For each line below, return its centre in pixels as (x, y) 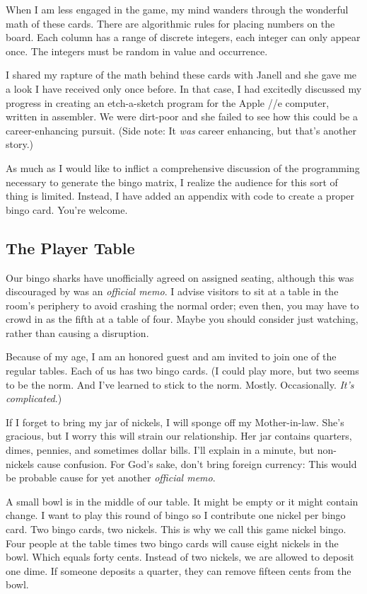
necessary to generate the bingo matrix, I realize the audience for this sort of (172, 182)
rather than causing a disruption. (77, 332)
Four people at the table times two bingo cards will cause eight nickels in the (172, 543)
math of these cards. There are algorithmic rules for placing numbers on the (170, 23)
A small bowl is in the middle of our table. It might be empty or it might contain (182, 501)
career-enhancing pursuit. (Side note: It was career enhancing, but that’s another (181, 130)
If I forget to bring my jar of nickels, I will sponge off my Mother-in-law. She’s (175, 422)
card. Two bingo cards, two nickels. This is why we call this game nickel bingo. (176, 529)
